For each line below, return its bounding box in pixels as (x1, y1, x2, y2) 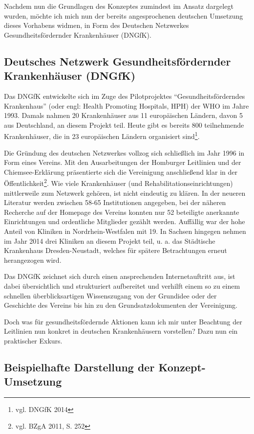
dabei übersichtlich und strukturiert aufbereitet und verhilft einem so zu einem (4, 280, 240, 291)
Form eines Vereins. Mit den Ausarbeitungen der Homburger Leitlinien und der (4, 157, 241, 167)
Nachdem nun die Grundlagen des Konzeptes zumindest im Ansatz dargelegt (4, 1, 233, 11)
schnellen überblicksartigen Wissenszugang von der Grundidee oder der (4, 290, 217, 300)
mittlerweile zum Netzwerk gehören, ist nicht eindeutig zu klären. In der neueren (4, 187, 246, 198)
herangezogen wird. (4, 254, 62, 265)
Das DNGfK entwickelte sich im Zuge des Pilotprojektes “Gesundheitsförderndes (4, 91, 245, 101)
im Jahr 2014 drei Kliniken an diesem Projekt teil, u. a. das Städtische (4, 235, 215, 246)
